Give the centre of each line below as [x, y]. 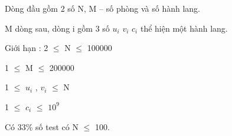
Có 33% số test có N [42, 126]
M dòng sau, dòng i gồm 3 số [57, 28]
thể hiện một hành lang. [184, 28]
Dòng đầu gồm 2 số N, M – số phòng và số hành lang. [102, 8]
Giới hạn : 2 [27, 48]
